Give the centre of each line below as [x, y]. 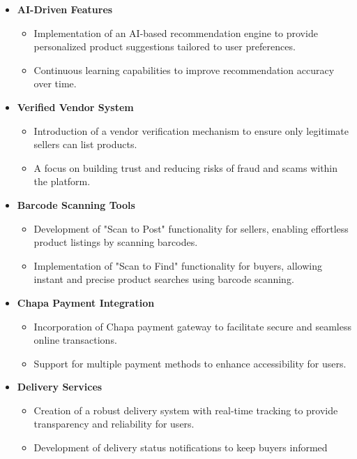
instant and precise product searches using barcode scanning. [164, 279]
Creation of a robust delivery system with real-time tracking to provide [186, 410]
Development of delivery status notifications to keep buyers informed [181, 447]
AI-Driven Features [65, 9]
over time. [55, 83]
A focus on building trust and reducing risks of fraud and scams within [186, 167]
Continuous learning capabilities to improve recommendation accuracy [184, 70]
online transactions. [75, 340]
